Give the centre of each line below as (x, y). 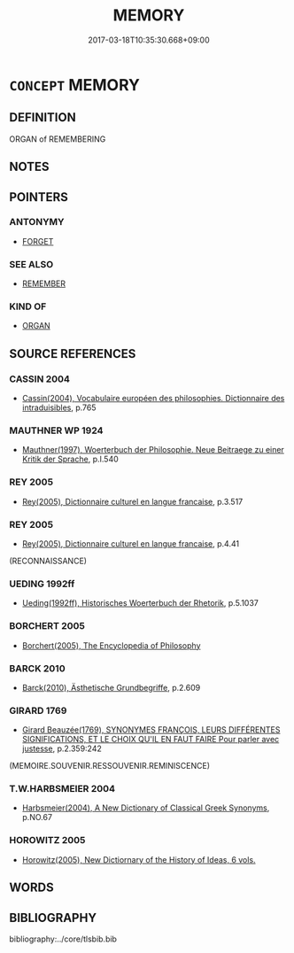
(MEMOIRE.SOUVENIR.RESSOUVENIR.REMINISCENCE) (110, 766)
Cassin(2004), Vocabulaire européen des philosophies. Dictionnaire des (153, 399)
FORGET (38, 241)
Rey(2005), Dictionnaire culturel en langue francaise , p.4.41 (131, 544)
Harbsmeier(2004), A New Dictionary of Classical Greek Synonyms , (146, 808)
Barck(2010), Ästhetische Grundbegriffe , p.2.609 (111, 687)
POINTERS (39, 197)
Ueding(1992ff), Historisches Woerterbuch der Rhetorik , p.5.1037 (140, 603)
